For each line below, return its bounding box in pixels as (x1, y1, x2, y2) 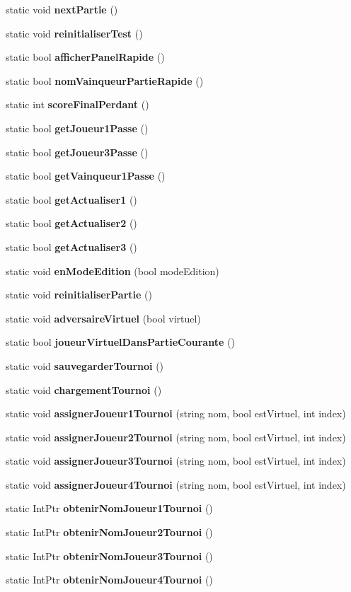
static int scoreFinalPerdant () (6, 97, 149, 112)
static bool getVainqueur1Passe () (6, 168, 166, 183)
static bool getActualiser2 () (6, 216, 137, 231)
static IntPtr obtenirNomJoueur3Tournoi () (6, 548, 213, 563)
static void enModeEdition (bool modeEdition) (6, 263, 219, 278)
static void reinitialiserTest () (6, 25, 143, 40)
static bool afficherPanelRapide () (6, 50, 165, 64)
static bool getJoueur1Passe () (6, 120, 149, 135)
